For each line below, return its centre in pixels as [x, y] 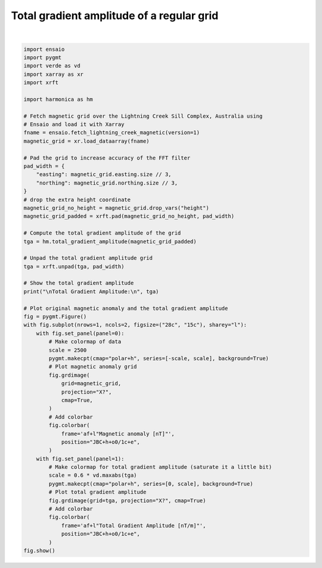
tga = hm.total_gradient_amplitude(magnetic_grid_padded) [110, 241]
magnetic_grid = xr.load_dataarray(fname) [86, 141]
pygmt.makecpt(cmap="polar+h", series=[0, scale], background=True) [151, 483]
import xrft [41, 83]
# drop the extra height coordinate [77, 199]
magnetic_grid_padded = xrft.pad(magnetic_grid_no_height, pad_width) [129, 216]
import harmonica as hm [58, 99]
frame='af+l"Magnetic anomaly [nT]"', [118, 434]
